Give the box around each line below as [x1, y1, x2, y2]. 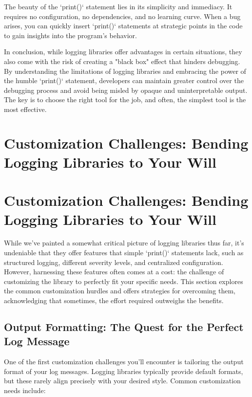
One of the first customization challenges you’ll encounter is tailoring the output [4, 356, 244, 367]
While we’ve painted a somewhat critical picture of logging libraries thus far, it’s [4, 238, 244, 248]
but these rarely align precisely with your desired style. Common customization [4, 375, 241, 386]
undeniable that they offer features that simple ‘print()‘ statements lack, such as [4, 247, 244, 257]
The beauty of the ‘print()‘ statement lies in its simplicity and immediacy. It [4, 1, 233, 11]
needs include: [4, 385, 46, 395]
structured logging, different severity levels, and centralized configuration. [4, 257, 223, 267]
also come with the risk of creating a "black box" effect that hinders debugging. [4, 56, 240, 66]
